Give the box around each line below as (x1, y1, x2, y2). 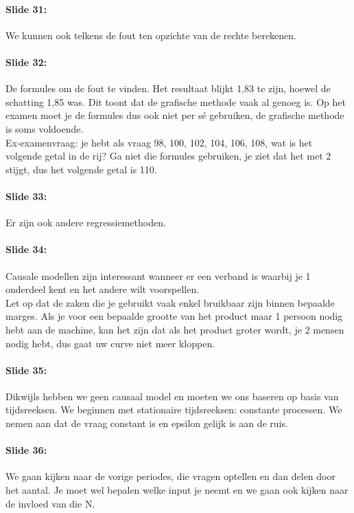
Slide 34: (5, 242, 47, 256)
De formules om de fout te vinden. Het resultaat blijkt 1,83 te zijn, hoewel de (5, 81, 331, 96)
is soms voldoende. (5, 121, 84, 135)
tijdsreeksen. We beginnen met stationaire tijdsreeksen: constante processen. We (5, 402, 342, 417)
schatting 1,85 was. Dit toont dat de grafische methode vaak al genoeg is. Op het (5, 94, 346, 109)
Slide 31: (5, 1, 47, 16)
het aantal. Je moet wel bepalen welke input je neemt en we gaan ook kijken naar (5, 483, 349, 497)
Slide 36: (5, 443, 47, 457)
